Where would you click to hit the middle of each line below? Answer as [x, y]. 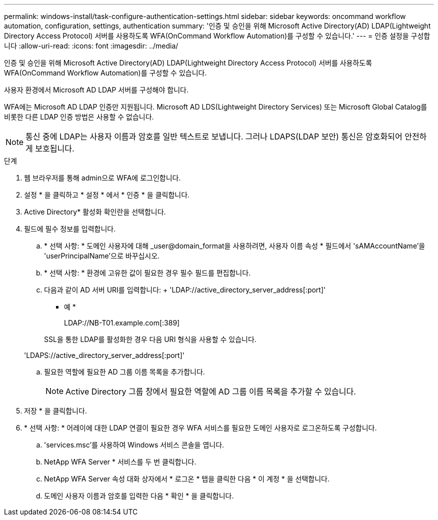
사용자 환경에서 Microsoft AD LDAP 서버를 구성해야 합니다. [96, 90]
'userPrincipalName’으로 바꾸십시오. [102, 256]
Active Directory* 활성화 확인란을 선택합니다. [95, 212]
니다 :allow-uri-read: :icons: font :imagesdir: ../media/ [91, 46]
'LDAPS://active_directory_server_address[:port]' [104, 355]
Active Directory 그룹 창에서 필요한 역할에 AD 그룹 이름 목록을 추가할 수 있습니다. [211, 391]
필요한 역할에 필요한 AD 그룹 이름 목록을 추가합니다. [124, 372]
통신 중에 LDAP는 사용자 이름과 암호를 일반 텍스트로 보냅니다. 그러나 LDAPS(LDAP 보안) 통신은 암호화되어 [214, 136]
